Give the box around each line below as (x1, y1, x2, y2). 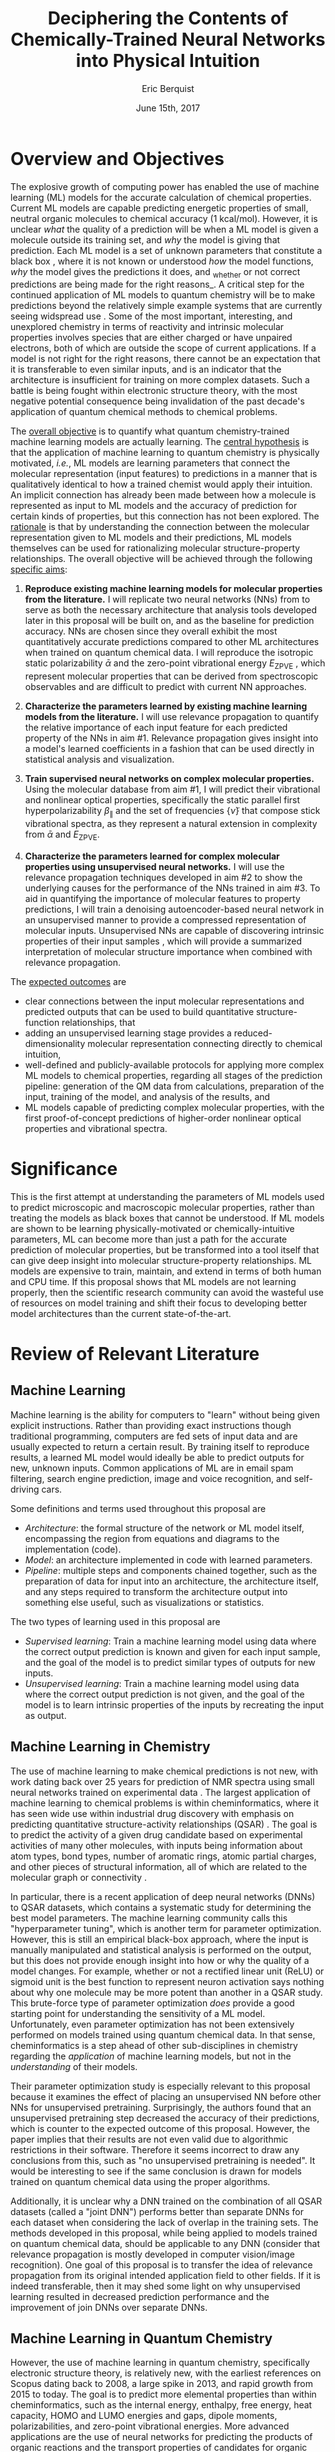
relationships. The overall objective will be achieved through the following (10, 553, 313, 565)
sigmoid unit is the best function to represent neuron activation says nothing (10, 1975, 325, 1987)
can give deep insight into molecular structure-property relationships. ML (10, 1254, 313, 1266)
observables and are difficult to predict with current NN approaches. (24, 681, 307, 693)
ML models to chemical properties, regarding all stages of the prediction (24, 1069, 323, 1081)
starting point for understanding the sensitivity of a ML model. (10, 2007, 266, 2019)
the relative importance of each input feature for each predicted (24, 722, 288, 734)
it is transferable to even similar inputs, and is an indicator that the (10, 363, 282, 376)
